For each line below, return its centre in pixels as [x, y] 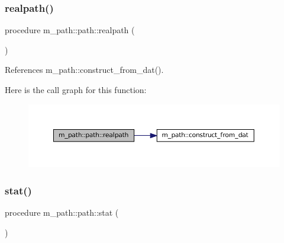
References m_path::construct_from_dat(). [84, 70]
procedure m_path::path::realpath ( [70, 30]
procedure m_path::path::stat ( [62, 212]
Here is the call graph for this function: [76, 89]
